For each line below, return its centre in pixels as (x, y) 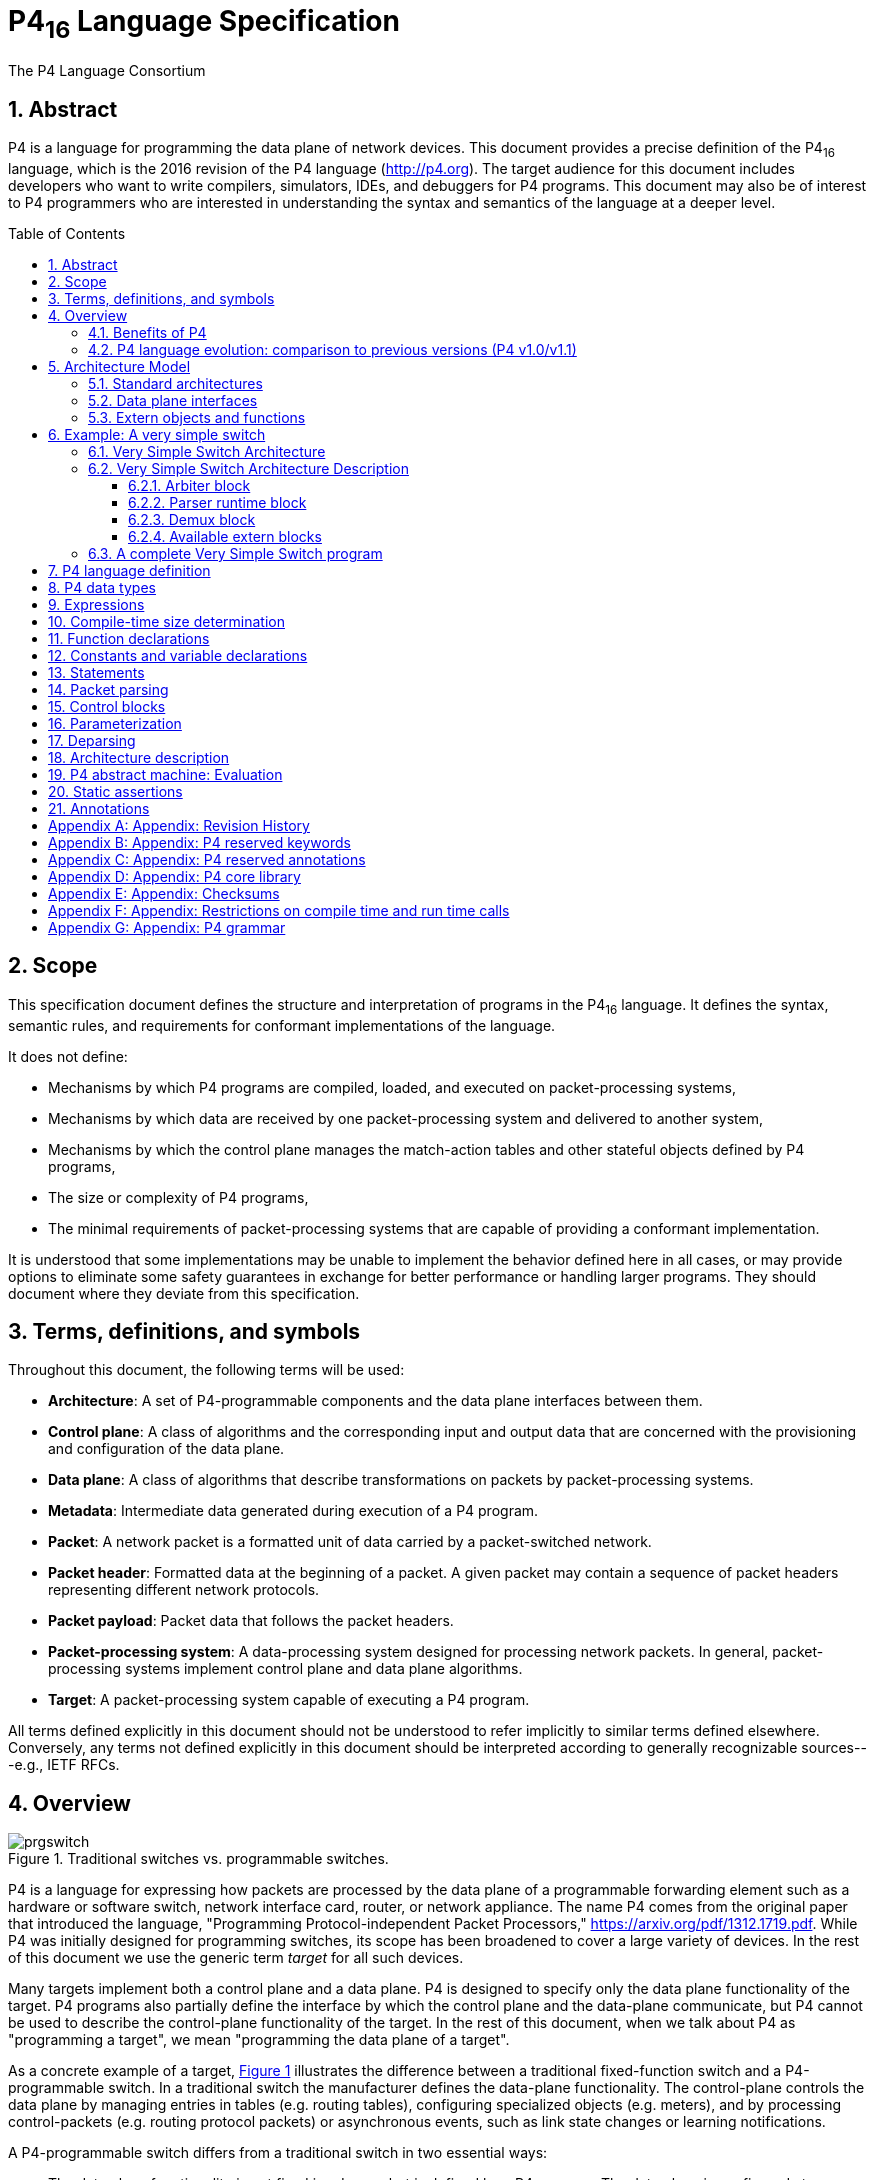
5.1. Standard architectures (175, 383)
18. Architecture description (139, 757)
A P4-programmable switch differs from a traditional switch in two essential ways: (278, 2153)
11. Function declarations (129, 638)
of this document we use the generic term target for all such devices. (236, 1958)
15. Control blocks (107, 706)
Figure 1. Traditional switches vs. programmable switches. (198, 1859)
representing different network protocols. (184, 1590)
